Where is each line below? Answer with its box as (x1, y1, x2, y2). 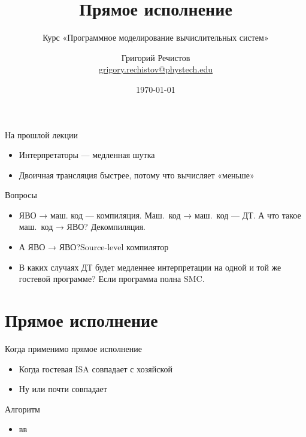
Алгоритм (5, 402, 40, 415)
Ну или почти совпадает (19, 383, 107, 395)
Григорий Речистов (121, 51, 190, 63)
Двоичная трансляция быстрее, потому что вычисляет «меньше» (19, 168, 255, 181)
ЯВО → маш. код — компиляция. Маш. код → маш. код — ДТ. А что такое (19, 208, 301, 221)
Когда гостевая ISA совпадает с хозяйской (19, 362, 172, 375)
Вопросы (5, 189, 37, 201)
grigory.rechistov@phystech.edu (98, 63, 213, 75)
